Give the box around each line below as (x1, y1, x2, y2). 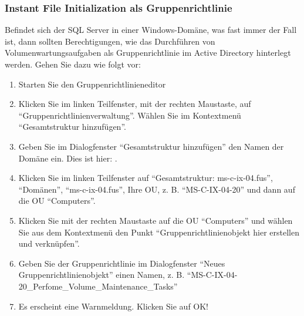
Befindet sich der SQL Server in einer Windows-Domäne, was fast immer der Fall (5, 23, 297, 36)
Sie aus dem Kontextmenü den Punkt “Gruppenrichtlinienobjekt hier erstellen (18, 226, 300, 238)
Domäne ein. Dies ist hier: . (18, 152, 117, 164)
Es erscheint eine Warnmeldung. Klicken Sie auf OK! (18, 300, 209, 312)
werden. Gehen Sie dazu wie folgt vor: (5, 58, 141, 70)
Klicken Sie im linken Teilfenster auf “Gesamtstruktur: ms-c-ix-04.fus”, (18, 172, 273, 184)
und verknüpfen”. (18, 237, 80, 250)
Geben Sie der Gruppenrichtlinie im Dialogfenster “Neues (18, 257, 225, 269)
